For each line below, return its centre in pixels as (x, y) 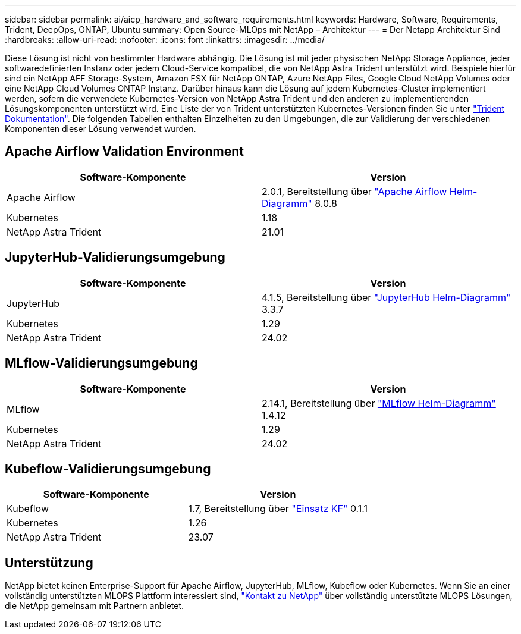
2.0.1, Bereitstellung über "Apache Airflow (354, 191)
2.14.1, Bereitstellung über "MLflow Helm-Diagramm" (379, 403)
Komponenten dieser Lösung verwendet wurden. (101, 129)
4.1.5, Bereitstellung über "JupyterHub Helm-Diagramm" (386, 297)
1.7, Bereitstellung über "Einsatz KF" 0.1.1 (278, 509)
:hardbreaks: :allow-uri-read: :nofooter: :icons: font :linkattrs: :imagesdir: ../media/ (165, 40)
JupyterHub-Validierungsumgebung (115, 258)
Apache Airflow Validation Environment (125, 152)
